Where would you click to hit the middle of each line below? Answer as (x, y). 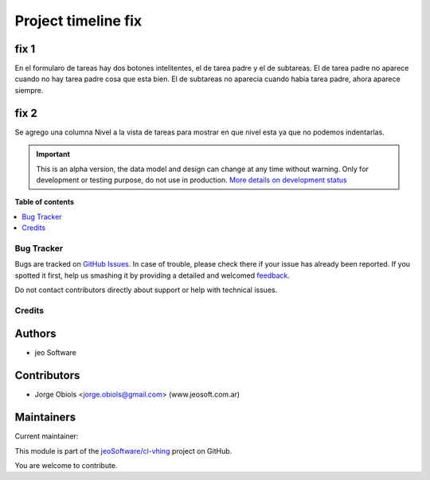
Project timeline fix (78, 21)
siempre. (29, 90)
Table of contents (45, 202)
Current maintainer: (47, 436)
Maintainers (45, 418)
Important (53, 154)
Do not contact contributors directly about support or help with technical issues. (146, 290)
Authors (35, 334)
